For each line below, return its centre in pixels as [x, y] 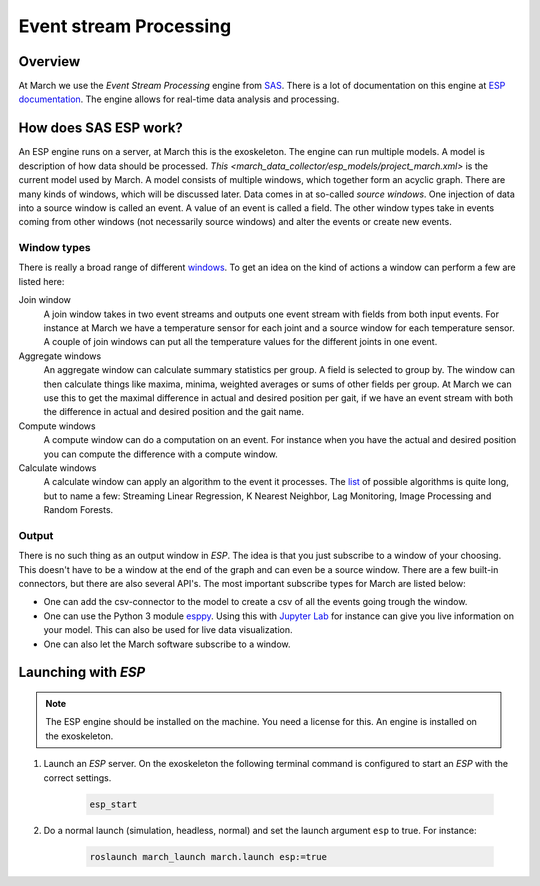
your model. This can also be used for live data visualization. [168, 630]
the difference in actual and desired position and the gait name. [174, 412]
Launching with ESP [82, 672]
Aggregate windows [60, 356]
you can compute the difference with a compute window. [161, 454]
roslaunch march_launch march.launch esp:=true [208, 856]
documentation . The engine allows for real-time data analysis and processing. [179, 99]
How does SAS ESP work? [101, 128]
